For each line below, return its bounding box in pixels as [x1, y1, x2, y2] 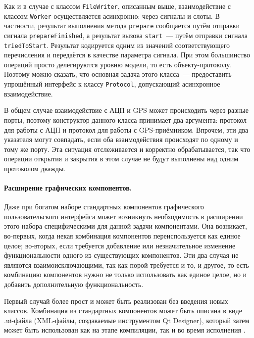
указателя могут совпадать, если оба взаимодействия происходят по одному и [4, 134, 238, 145]
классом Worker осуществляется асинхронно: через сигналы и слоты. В [4, 10, 220, 21]
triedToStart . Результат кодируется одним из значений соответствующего [4, 40, 230, 50]
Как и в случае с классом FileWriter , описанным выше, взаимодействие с [4, 1, 231, 11]
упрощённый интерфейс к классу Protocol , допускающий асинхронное [4, 79, 220, 89]
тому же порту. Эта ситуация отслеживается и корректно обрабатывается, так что [4, 144, 251, 154]
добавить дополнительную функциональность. [4, 279, 144, 290]
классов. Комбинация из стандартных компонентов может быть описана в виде [4, 305, 242, 316]
